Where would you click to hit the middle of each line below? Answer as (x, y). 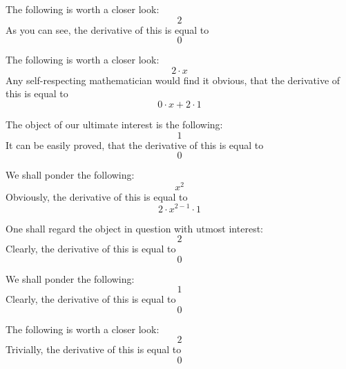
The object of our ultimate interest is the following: (114, 124)
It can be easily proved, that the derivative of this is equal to (135, 144)
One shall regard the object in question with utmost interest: (134, 228)
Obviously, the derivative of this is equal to (97, 196)
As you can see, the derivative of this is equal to (107, 29)
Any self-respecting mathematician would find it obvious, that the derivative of (173, 80)
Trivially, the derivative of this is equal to (94, 349)
